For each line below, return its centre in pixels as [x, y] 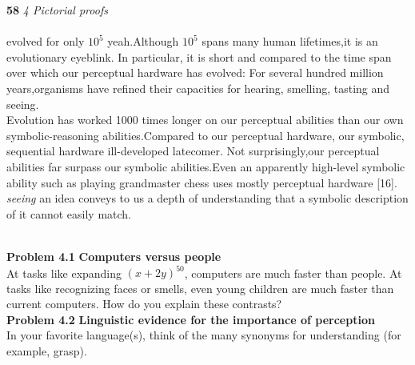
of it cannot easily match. [69, 213]
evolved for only [46, 41]
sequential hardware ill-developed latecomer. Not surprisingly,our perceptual [193, 151]
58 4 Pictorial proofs [57, 10]
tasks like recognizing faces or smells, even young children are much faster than [200, 288]
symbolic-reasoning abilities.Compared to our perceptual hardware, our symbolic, [206, 135]
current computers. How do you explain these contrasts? [144, 304]
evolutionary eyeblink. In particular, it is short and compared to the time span [199, 56]
